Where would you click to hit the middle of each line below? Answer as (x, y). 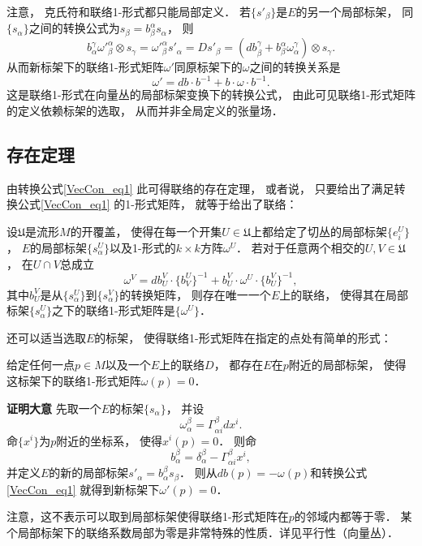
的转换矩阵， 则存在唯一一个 (195, 294)
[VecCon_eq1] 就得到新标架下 (83, 489)
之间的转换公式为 (74, 28)
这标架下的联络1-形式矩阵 (74, 381)
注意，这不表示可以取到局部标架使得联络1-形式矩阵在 (148, 516)
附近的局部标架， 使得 (347, 365)
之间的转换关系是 (295, 67)
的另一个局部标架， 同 (355, 11)
